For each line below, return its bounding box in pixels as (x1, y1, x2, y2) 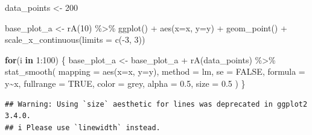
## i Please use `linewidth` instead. (5, 123, 161, 132)
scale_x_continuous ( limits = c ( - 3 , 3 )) (5, 33, 145, 46)
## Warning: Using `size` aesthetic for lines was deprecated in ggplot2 (5, 99, 308, 108)
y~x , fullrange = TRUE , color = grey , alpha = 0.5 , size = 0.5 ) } (5, 77, 246, 89)
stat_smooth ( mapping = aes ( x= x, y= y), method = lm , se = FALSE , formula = (5, 65, 305, 78)
